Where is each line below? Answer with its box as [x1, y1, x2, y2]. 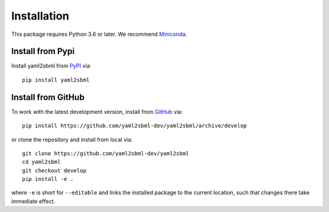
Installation [11, 9, 69, 23]
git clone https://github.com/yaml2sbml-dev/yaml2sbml [22, 150, 189, 157]
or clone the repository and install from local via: [11, 136, 133, 143]
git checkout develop [22, 167, 87, 174]
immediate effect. [11, 197, 55, 205]
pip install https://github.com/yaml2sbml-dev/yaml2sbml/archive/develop [22, 122, 247, 129]
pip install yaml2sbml [22, 76, 90, 83]
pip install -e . [22, 175, 74, 183]
